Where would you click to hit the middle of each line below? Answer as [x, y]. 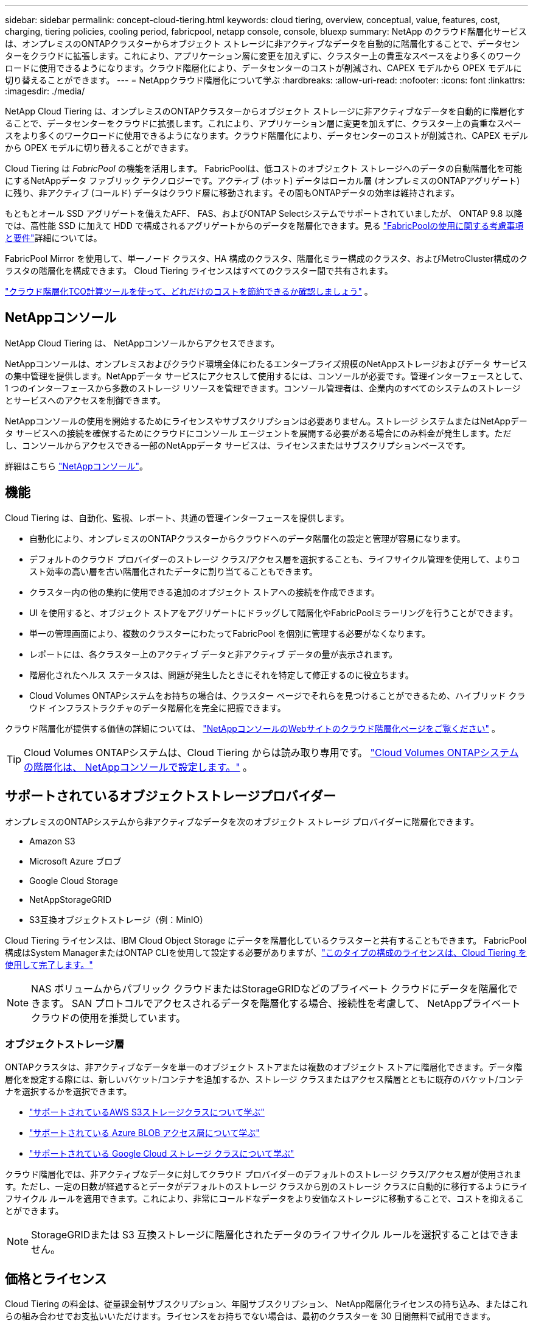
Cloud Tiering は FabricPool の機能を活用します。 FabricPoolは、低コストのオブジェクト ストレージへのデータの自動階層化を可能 [264, 168]
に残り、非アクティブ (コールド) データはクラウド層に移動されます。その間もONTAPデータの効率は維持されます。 [232, 193]
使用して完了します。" [49, 964]
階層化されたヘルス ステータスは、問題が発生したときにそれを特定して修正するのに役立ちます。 [221, 675]
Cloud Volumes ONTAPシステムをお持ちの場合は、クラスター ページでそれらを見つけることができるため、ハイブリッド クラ [277, 695]
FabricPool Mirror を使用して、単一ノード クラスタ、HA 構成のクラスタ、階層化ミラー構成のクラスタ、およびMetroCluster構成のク [266, 258]
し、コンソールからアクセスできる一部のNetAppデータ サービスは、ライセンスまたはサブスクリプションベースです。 [238, 445]
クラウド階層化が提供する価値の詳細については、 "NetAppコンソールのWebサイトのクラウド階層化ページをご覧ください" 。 [253, 728]
